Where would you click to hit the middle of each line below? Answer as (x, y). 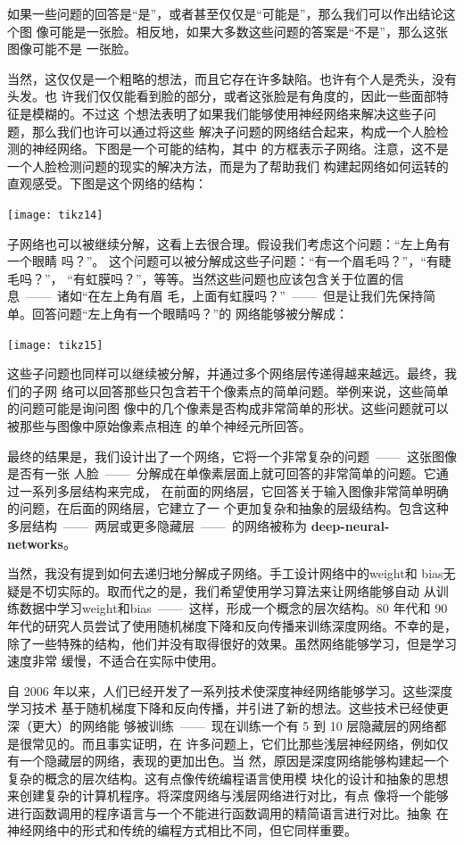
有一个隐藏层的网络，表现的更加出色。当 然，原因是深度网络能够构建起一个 (228, 761)
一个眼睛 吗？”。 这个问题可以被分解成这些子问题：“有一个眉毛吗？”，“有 (223, 261)
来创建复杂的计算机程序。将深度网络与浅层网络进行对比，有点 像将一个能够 (228, 795)
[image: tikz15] (55, 345)
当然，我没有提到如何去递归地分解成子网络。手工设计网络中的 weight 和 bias (225, 573)
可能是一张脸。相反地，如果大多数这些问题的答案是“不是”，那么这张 (248, 31)
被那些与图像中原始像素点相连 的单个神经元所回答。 (159, 426)
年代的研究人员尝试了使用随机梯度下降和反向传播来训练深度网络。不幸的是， (232, 625)
